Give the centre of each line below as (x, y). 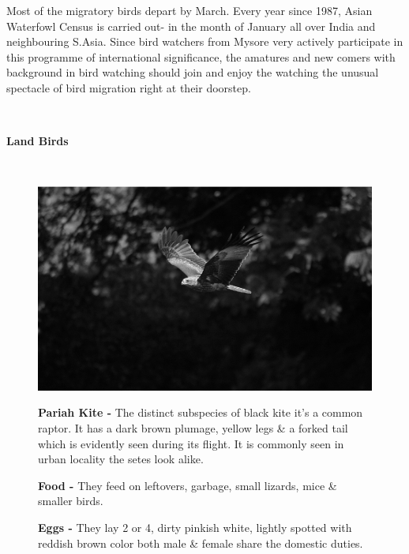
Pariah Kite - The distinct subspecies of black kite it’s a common (201, 412)
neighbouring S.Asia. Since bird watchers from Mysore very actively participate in (205, 41)
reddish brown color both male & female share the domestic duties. (201, 543)
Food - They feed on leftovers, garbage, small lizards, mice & (188, 485)
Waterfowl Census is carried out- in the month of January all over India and (191, 26)
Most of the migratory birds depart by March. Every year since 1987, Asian (189, 10)
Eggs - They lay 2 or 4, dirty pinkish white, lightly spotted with (195, 527)
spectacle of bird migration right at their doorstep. (129, 87)
